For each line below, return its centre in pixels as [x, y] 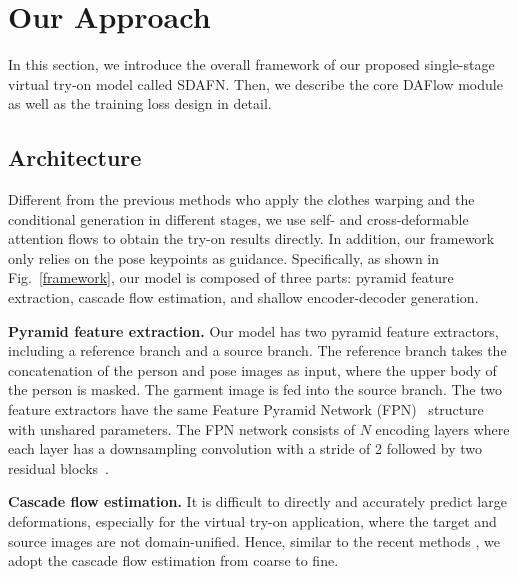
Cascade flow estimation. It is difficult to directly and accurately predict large [257, 501]
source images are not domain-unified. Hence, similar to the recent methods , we [254, 540]
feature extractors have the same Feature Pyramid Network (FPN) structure [246, 409]
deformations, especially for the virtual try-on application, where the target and [252, 521]
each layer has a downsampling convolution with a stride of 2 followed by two [245, 448]
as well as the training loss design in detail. [140, 103]
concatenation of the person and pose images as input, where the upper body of [252, 369]
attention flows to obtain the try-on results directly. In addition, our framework [251, 238]
